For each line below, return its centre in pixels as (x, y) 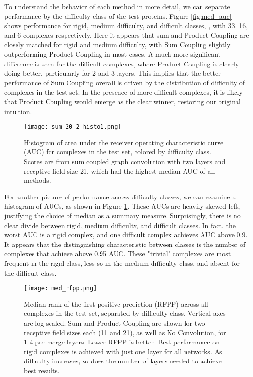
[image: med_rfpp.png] (60, 288)
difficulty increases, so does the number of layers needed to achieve (123, 361)
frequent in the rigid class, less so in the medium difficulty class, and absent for (122, 263)
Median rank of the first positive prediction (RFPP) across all (116, 303)
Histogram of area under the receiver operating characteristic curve (124, 142)
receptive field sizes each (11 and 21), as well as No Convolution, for (125, 332)
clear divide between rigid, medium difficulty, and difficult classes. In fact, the (120, 225)
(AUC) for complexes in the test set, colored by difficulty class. (118, 152)
